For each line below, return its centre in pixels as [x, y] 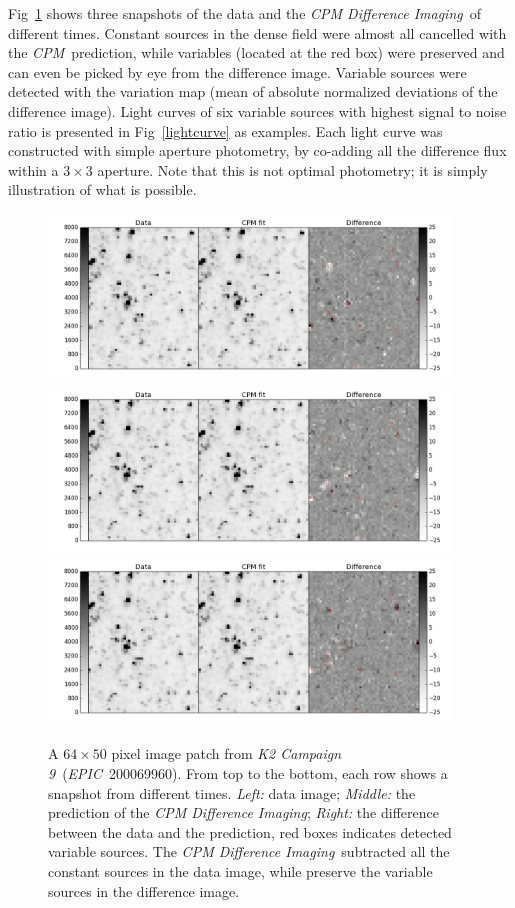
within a [33, 169]
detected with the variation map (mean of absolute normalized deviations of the [253, 91]
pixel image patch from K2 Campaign [226, 753]
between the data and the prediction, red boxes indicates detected [250, 831]
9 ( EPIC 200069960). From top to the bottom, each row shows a [248, 773]
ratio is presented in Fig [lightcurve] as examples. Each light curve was [225, 130]
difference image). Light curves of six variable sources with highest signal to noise [257, 110]
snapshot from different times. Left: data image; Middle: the [232, 792]
